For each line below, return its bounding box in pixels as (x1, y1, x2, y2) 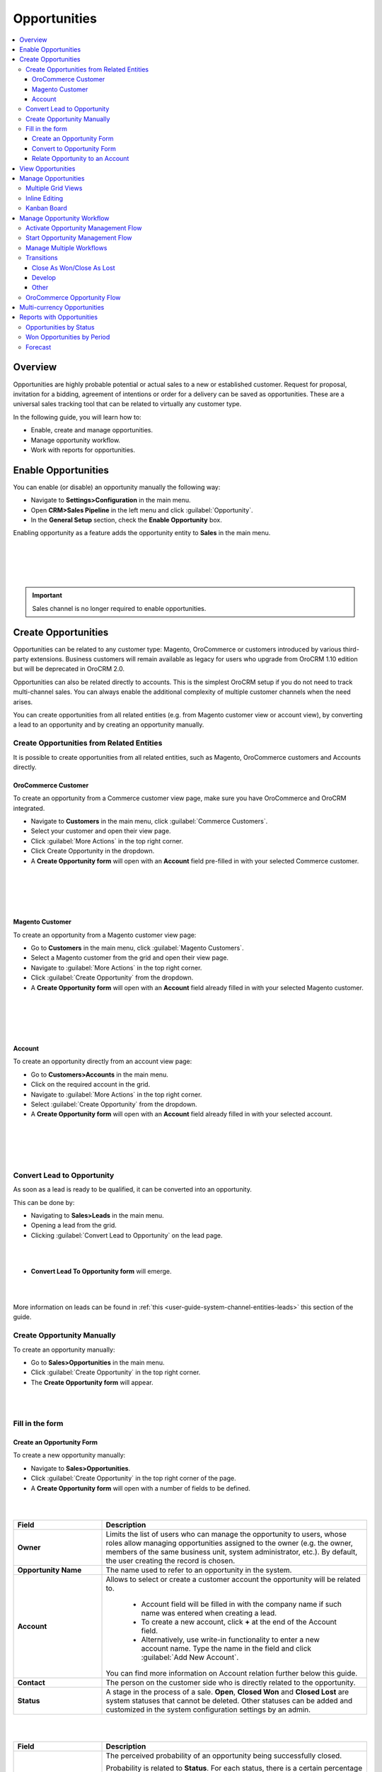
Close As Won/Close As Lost (32, 263, 116, 272)
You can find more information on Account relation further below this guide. (105, 1668, 358, 1678)
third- (343, 645, 360, 654)
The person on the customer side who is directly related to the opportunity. (105, 1677, 356, 1687)
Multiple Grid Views (25, 184, 83, 193)
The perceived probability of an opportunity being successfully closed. (105, 1751, 342, 1761)
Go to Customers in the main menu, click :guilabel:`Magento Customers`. (30, 943, 244, 952)
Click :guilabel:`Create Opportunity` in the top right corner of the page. (30, 1474, 236, 1483)
